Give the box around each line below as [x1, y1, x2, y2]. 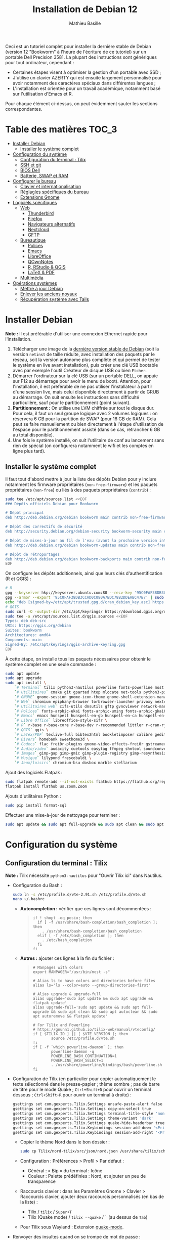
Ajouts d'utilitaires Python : [5, 793, 62, 799]
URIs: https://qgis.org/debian [5, 623, 71, 628]
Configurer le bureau [12, 178, 57, 184]
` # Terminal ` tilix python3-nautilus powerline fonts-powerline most [14, 685, 164, 690]
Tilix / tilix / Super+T [27, 1209, 72, 1215]
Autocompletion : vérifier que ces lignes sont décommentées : [20, 906, 152, 912]
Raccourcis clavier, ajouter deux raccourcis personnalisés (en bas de [20, 1193, 164, 1200]
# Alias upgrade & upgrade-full [32, 992, 101, 997]
